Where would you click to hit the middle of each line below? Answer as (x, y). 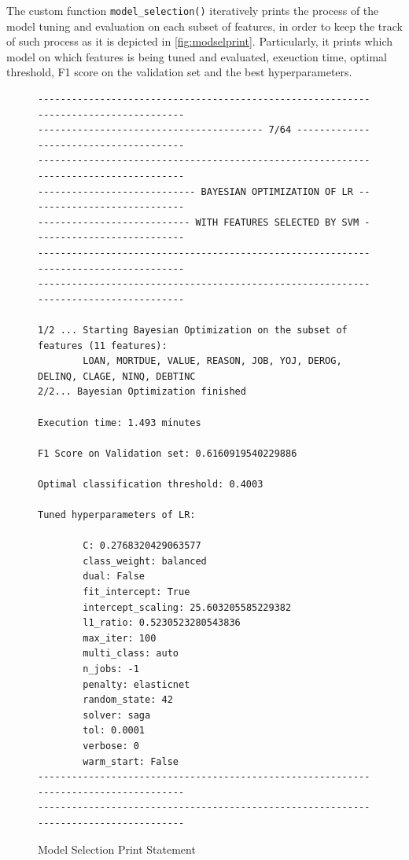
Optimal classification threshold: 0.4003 (151, 484)
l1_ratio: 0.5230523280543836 (162, 623)
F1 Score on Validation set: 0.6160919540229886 (168, 453)
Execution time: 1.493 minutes (120, 423)
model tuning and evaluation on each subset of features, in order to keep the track (204, 26)
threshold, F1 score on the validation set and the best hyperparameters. (179, 72)
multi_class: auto (131, 654)
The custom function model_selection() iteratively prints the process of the (193, 10)
